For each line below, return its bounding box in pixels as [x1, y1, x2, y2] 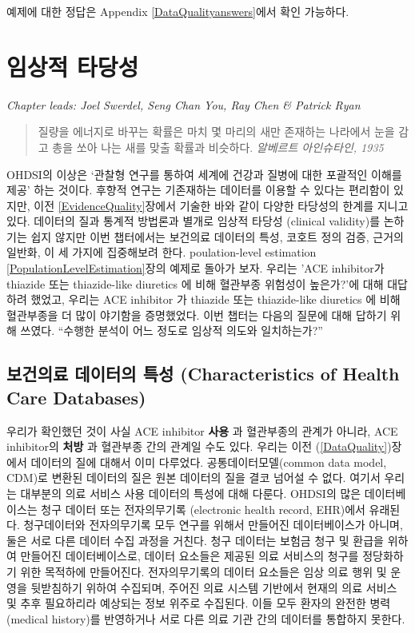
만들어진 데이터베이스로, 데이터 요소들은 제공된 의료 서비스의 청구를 [20, 547, 359, 564]
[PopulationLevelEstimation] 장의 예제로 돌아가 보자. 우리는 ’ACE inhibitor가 [6, 260, 385, 277]
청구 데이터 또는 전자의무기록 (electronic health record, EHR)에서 [41, 500, 365, 517]
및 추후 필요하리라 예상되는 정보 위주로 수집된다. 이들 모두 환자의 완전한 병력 [6, 595, 391, 611]
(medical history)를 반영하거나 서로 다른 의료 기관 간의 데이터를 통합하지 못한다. [6, 610, 405, 627]
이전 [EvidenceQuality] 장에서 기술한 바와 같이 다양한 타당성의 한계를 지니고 [34, 197, 409, 213]
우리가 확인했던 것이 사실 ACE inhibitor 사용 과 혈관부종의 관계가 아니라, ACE [6, 422, 398, 439]
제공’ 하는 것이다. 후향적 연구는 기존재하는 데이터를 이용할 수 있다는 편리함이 [6, 181, 390, 198]
